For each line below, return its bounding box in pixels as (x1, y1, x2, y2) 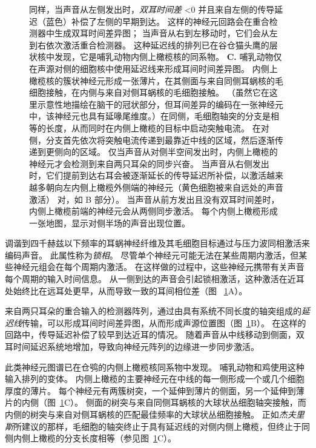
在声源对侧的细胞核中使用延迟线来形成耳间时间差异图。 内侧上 (29, 62, 278, 74)
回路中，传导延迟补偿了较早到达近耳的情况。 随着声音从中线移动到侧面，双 (5, 328, 304, 341)
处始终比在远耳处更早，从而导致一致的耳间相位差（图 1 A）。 (5, 284, 248, 297)
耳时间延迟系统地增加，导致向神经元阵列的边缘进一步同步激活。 (5, 340, 259, 353)
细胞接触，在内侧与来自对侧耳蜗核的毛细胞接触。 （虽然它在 (29, 86, 269, 99)
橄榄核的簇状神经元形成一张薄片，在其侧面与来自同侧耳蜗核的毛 (29, 74, 283, 87)
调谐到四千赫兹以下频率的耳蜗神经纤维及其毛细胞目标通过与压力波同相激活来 (5, 237, 310, 249)
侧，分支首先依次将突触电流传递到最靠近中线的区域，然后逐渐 (29, 133, 275, 146)
